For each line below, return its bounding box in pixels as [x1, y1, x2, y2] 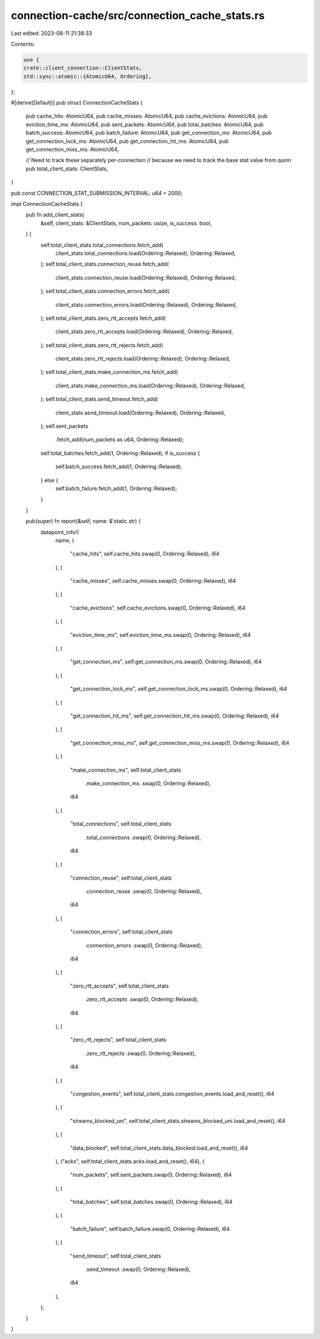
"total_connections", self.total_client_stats [70, 820, 172, 827]
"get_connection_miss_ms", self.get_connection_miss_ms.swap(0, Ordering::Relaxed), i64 [70, 739, 290, 746]
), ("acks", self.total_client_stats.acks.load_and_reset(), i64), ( [55, 1157, 204, 1165]
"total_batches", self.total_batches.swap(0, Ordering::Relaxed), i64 [70, 1198, 233, 1205]
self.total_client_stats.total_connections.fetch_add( [40, 241, 164, 249]
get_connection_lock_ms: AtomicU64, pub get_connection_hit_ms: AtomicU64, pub [25, 137, 229, 145]
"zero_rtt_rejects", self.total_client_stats [70, 1036, 167, 1043]
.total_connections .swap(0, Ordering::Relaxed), [85, 834, 201, 841]
